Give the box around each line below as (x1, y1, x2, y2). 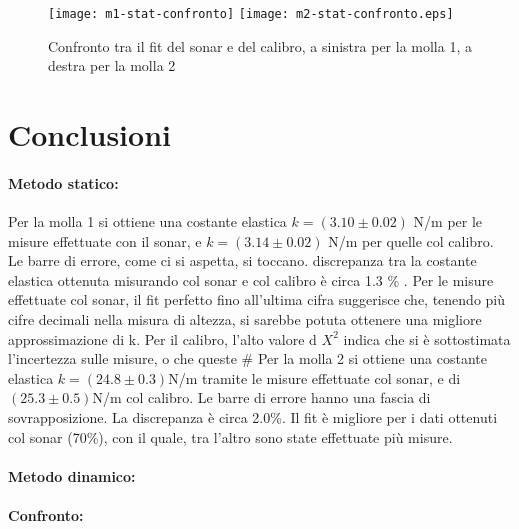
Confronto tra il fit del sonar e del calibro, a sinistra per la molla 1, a (48, 35, 472, 56)
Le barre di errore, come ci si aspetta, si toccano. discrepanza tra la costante (8, 250, 477, 271)
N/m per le (413, 211, 483, 232)
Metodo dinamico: (8, 465, 136, 486)
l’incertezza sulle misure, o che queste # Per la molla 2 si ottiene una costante (8, 348, 487, 369)
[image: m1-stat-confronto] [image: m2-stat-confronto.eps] (48, 7, 454, 21)
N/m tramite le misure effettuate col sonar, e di (168, 367, 461, 388)
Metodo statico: (8, 172, 119, 193)
